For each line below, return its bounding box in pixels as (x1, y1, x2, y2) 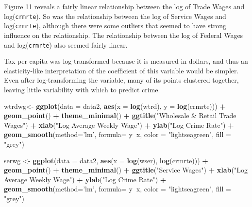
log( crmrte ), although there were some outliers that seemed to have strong (4, 20, 226, 31)
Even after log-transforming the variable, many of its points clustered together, (4, 75, 239, 85)
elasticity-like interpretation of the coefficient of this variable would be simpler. (4, 65, 239, 75)
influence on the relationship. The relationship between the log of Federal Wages (4, 30, 243, 40)
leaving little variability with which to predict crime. (4, 84, 160, 94)
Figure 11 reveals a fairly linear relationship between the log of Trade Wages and (4, 1, 245, 11)
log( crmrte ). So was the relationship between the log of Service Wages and (4, 11, 226, 21)
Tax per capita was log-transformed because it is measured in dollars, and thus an (4, 56, 248, 66)
